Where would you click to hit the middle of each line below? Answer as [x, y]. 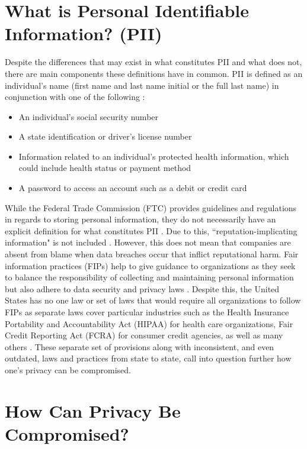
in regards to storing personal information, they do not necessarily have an [140, 219]
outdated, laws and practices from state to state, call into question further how [148, 358]
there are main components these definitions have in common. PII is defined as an [154, 73]
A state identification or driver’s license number [105, 136]
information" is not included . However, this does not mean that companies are [148, 242]
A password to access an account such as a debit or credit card [133, 188]
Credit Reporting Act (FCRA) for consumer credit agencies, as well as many [144, 335]
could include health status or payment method [105, 168]
